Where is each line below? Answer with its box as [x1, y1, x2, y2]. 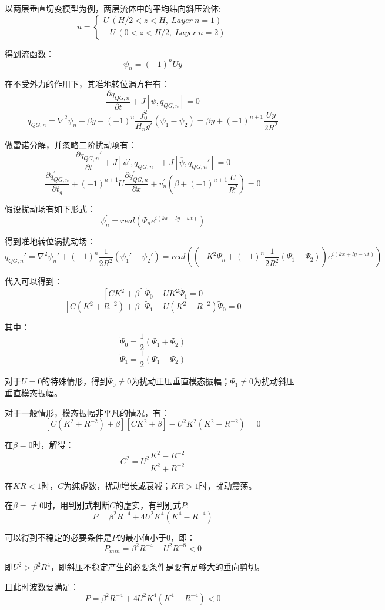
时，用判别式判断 [43, 499, 110, 511]
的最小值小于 [117, 531, 166, 543]
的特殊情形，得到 [42, 375, 108, 387]
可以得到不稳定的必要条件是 [5, 531, 112, 543]
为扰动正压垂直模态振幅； [131, 375, 230, 387]
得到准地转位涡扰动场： [5, 234, 95, 247]
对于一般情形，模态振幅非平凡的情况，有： [5, 406, 169, 418]
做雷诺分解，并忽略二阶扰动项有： [5, 138, 136, 150]
